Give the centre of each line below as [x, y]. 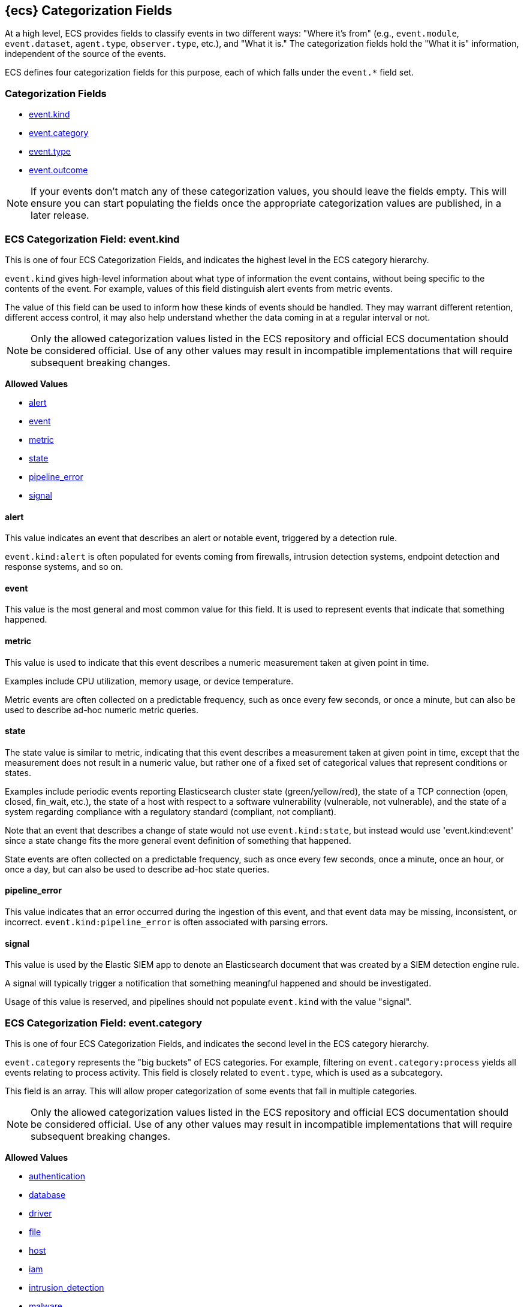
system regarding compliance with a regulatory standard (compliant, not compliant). [171, 811]
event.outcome [58, 170]
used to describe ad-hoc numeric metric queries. [102, 710]
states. [18, 772]
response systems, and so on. [64, 567]
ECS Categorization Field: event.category [103, 1023]
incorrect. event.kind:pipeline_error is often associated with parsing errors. [166, 922]
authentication [57, 1176]
